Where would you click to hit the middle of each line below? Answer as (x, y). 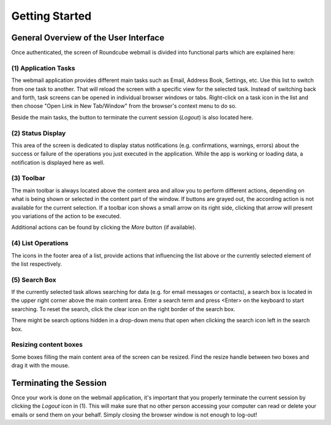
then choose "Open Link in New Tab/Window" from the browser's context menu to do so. (124, 106)
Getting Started (51, 16)
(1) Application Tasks (43, 68)
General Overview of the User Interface (88, 38)
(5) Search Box (34, 280)
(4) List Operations (40, 243)
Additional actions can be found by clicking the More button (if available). (104, 227)
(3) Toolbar (28, 178)
